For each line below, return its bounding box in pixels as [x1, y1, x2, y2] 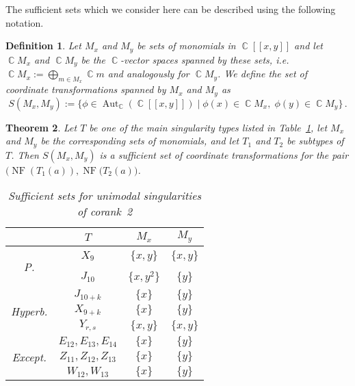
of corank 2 [77, 203, 133, 220]
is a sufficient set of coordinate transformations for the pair [99, 147, 349, 162]
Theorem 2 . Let [5, 120, 77, 134]
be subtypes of [287, 133, 344, 148]
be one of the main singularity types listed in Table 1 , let [89, 120, 328, 134]
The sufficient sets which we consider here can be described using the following [5, 2, 336, 16]
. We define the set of [218, 66, 308, 81]
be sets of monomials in [137, 38, 236, 53]
